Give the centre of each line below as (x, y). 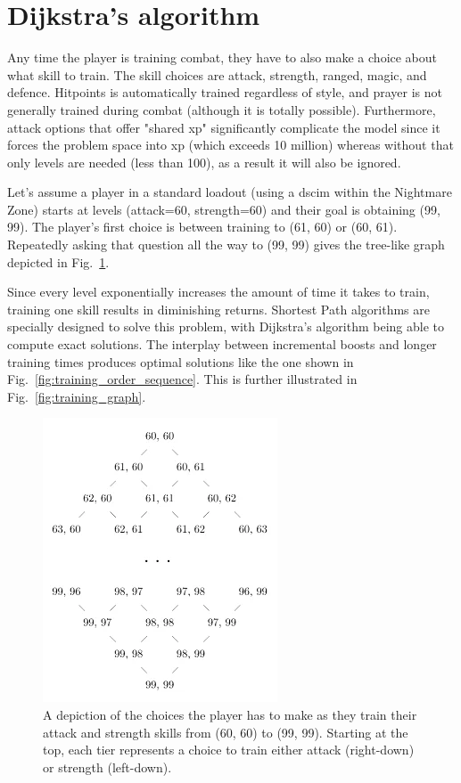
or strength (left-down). (107, 767)
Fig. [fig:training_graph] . (77, 396)
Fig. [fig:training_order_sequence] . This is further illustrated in (182, 379)
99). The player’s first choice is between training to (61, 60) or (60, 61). (202, 227)
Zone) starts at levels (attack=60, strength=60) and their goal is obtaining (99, (224, 209)
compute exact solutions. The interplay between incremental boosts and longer (222, 344)
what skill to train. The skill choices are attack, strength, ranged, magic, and (217, 74)
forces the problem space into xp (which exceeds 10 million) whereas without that (230, 145)
